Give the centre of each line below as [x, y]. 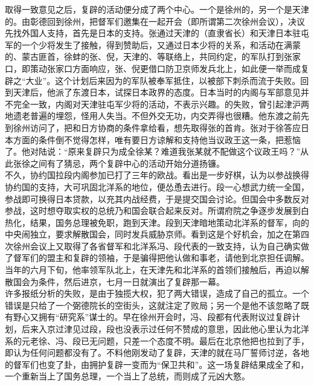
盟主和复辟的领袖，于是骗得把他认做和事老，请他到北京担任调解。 [178, 258]
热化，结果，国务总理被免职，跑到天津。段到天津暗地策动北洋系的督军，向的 [157, 222]
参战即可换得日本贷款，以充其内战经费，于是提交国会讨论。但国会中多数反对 [157, 198]
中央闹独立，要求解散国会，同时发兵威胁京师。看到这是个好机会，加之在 [149, 234]
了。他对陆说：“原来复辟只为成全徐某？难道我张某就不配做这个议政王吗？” [153, 151]
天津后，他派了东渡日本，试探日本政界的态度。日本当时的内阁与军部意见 [157, 92]
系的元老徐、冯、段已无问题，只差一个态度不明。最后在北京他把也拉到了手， [157, 340]
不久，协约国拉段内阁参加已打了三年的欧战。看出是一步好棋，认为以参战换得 [157, 175]
